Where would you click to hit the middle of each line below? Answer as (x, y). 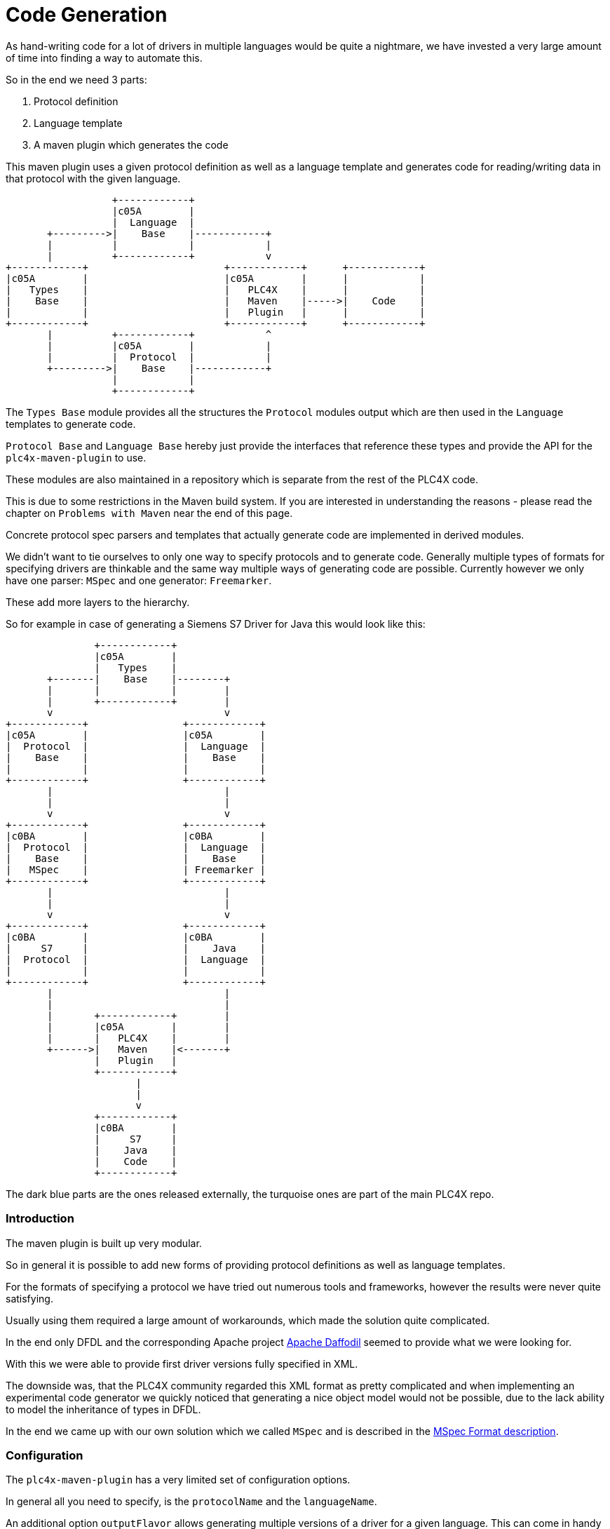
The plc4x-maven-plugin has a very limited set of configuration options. (178, 1480)
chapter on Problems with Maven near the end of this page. (149, 513)
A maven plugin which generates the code (131, 144)
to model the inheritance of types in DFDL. (103, 1409)
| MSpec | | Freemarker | (136, 869)
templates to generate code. (71, 424)
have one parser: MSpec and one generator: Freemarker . (139, 580)
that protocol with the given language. (93, 178)
